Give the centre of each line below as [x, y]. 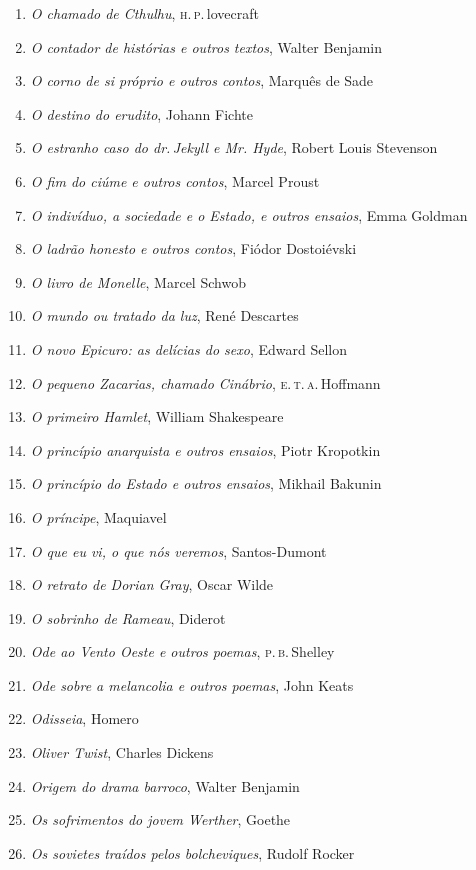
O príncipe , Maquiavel [98, 516]
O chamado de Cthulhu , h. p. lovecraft [144, 13]
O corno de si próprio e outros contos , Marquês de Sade [202, 80]
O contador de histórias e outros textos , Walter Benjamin [206, 46]
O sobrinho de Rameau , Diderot [128, 617]
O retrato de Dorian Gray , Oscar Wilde [152, 584]
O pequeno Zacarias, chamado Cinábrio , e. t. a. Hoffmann [205, 382]
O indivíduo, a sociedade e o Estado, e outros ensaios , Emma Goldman [249, 214]
